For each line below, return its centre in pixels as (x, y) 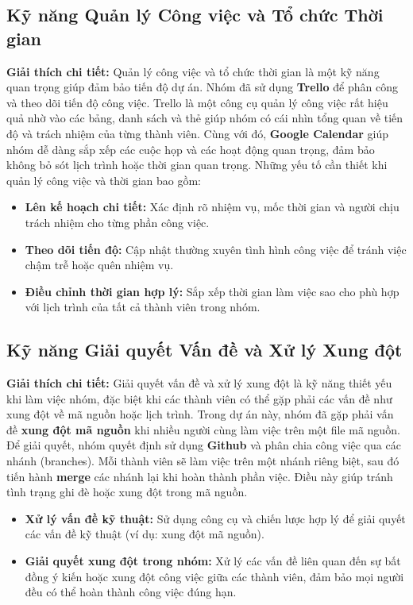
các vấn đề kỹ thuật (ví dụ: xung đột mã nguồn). (145, 534)
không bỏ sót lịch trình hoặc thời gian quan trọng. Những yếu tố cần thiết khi (197, 165)
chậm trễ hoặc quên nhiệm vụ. (99, 265)
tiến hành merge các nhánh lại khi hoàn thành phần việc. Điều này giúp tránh (200, 476)
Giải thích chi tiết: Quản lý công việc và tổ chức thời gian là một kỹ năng (193, 71)
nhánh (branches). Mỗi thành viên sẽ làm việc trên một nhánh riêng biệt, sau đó (203, 461)
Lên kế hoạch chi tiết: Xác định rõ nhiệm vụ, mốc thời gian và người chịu (212, 207)
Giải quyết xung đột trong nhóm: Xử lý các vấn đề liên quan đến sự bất (213, 561)
